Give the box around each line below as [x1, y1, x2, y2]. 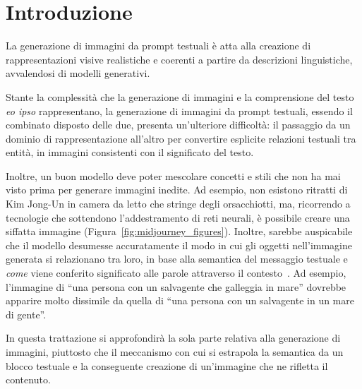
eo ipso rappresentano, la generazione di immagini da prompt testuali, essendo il [6, 103, 353, 118]
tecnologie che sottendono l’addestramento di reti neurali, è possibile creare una [6, 210, 350, 225]
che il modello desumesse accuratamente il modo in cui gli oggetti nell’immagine [6, 237, 352, 252]
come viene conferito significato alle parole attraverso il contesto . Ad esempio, [6, 265, 346, 280]
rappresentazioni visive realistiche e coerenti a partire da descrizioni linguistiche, [6, 52, 353, 66]
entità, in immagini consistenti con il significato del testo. [6, 145, 254, 160]
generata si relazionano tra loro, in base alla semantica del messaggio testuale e [6, 251, 348, 266]
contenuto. [6, 372, 51, 387]
